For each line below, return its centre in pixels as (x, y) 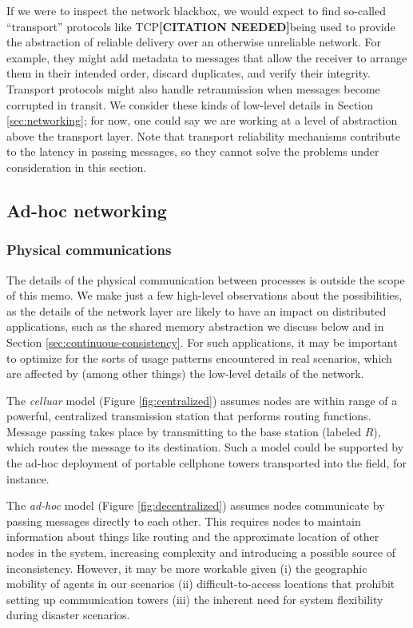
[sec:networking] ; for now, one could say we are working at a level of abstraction (202, 120)
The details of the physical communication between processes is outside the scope (206, 279)
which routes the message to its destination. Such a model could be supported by (205, 447)
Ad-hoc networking (87, 210)
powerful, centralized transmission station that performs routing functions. (189, 416)
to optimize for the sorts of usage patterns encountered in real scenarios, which (199, 358)
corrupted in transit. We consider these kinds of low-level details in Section (190, 104)
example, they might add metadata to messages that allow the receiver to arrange (207, 57)
